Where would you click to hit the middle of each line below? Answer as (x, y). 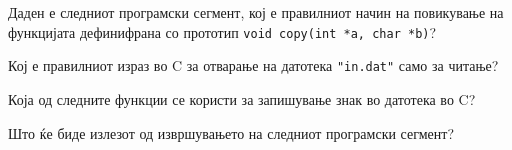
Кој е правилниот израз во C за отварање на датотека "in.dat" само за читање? (253, 65)
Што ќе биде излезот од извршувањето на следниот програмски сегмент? (231, 132)
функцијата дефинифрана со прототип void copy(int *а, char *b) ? (222, 31)
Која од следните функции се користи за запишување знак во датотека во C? (242, 98)
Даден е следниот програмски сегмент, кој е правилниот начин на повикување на (256, 12)
